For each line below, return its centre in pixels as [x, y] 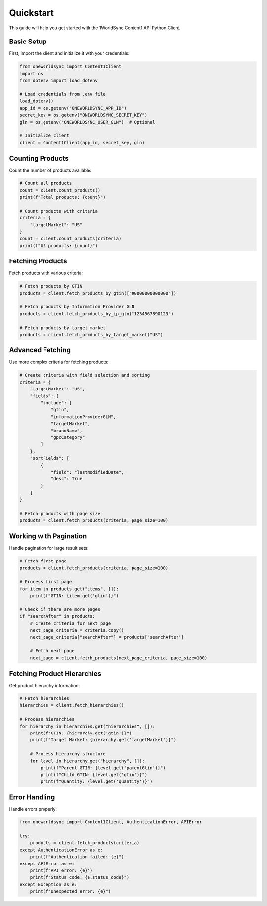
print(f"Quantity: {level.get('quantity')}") [96, 781]
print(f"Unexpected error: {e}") [70, 891]
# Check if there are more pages [60, 609]
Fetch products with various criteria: [46, 273]
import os [31, 73]
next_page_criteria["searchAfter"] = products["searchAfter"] [107, 637]
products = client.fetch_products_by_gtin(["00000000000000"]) [98, 293]
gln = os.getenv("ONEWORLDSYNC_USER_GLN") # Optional [87, 122]
